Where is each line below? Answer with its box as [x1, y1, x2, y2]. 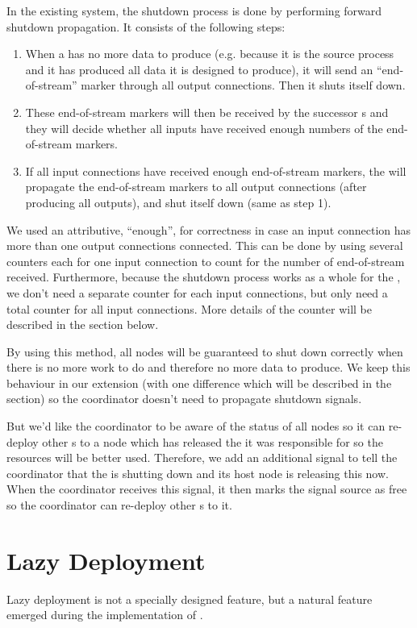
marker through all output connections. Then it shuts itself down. [81, 77, 406, 94]
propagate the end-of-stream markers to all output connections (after [25, 178, 367, 195]
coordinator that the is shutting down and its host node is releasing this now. [6, 464, 389, 481]
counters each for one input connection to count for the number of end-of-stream [6, 252, 405, 269]
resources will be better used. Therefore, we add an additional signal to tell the [6, 449, 398, 466]
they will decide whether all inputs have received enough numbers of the [25, 119, 383, 136]
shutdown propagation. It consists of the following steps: [6, 18, 286, 35]
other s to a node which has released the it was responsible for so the [42, 433, 383, 450]
